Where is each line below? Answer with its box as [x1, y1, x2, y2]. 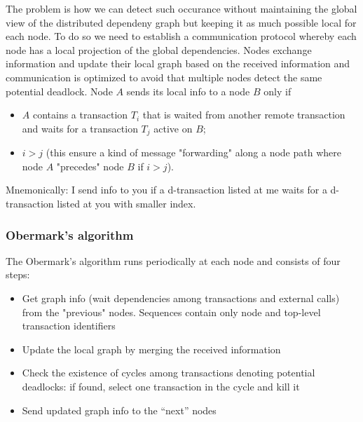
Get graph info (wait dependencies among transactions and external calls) [22, 290, 340, 305]
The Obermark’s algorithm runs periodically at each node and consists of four [6, 253, 341, 268]
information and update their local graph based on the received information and [6, 56, 350, 71]
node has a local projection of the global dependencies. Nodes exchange [6, 42, 312, 57]
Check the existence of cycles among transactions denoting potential [22, 365, 315, 380]
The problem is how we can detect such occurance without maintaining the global [6, 1, 357, 15]
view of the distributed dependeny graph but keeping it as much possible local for [6, 15, 357, 29]
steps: [6, 267, 30, 282]
